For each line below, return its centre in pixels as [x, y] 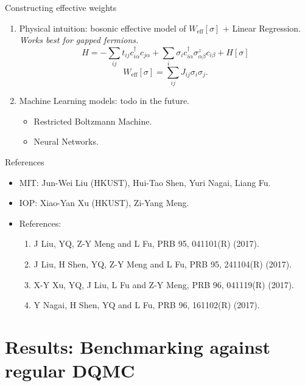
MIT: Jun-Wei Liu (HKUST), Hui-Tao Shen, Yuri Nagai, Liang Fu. [145, 182]
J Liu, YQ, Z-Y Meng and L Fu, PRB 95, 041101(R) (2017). [146, 243]
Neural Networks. [66, 141]
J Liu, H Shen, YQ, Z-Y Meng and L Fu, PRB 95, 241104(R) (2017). [163, 264]
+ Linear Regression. [262, 28]
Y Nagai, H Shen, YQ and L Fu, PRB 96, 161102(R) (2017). [147, 305]
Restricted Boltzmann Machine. [93, 121]
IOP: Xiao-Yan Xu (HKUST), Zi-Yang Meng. [104, 203]
